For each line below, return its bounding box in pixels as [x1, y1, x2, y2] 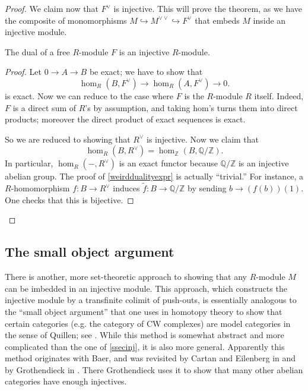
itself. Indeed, [254, 89, 304, 102]
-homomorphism [11, 182, 70, 194]
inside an [253, 14, 286, 26]
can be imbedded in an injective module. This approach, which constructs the [5, 282, 287, 294]
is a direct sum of [12, 101, 77, 113]
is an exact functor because [119, 157, 218, 169]
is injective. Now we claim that [146, 133, 259, 145]
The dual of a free [5, 45, 70, 58]
